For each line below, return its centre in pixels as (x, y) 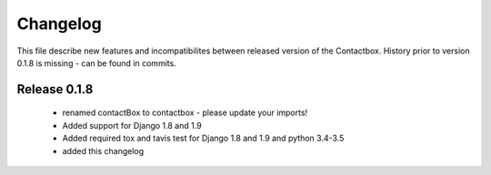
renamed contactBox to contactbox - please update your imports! (185, 112)
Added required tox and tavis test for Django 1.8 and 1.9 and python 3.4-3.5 (203, 138)
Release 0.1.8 (55, 89)
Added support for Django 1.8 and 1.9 (132, 125)
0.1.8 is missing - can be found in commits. (96, 63)
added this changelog (103, 151)
